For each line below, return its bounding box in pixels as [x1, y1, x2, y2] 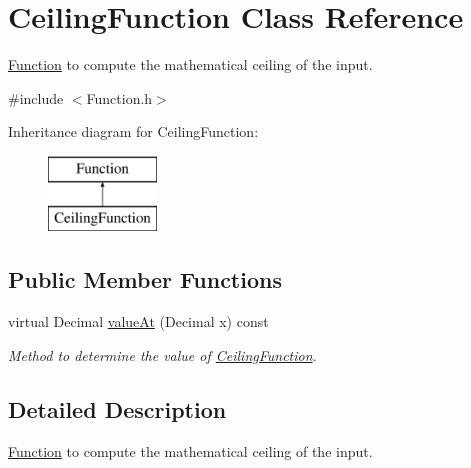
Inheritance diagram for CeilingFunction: [8, 121, 259, 142]
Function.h [86, 87, 153, 108]
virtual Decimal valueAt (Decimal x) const [8, 311, 269, 332]
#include [8, 87, 64, 108]
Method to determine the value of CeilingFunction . [8, 344, 317, 365]
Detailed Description [8, 393, 227, 424]
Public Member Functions [8, 264, 282, 295]
